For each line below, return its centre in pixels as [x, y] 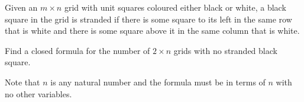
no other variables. [38, 93]
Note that [22, 82]
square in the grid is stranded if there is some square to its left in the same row [148, 19]
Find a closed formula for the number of [77, 50]
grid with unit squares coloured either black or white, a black [175, 7]
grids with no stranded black [225, 50]
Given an [21, 7]
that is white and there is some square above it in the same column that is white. [152, 31]
